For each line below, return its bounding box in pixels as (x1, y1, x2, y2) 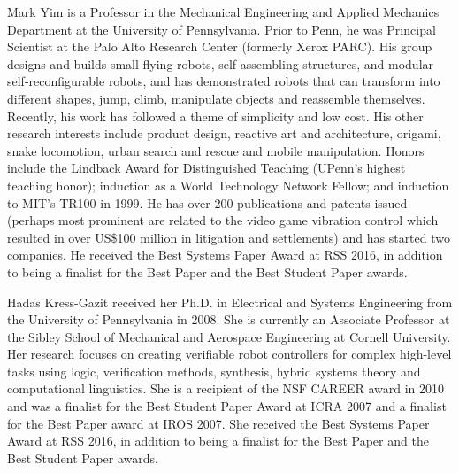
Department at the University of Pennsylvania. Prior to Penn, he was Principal (7, 19, 436, 38)
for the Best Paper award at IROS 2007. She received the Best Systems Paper (7, 414, 430, 432)
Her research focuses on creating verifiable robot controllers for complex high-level (7, 345, 452, 363)
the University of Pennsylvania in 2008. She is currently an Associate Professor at (7, 310, 450, 329)
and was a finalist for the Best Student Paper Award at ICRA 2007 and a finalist (7, 397, 447, 415)
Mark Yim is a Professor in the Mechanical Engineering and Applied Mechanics (7, 3, 440, 20)
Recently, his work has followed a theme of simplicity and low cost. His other (7, 106, 424, 125)
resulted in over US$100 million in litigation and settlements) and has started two (7, 228, 451, 246)
